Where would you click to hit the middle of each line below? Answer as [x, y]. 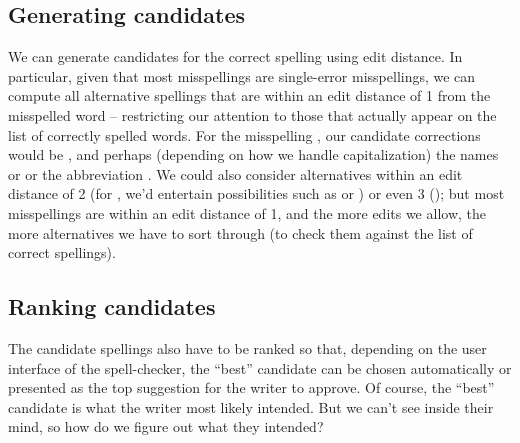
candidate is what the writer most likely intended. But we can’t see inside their [251, 406]
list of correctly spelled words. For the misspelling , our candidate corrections [244, 134]
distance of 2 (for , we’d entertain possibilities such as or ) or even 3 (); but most [256, 193]
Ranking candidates [112, 306]
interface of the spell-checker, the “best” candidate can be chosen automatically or [260, 367]
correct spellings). [62, 252]
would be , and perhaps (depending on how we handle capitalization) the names [253, 154]
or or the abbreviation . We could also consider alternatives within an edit [235, 173]
